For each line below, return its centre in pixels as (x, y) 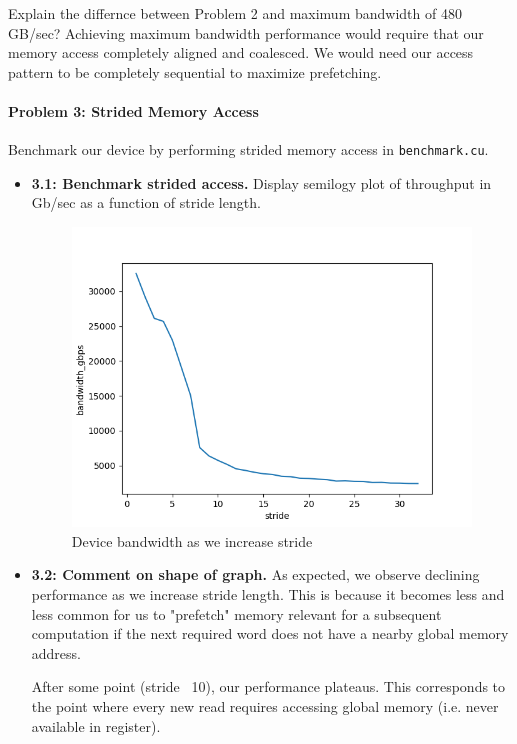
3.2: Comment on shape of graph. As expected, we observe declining (255, 574)
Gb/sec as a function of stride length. (146, 202)
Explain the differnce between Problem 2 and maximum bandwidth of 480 (235, 13)
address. (56, 652)
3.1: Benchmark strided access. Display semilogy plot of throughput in (261, 182)
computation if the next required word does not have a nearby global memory (270, 633)
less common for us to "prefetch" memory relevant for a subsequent (236, 613)
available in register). (96, 725)
